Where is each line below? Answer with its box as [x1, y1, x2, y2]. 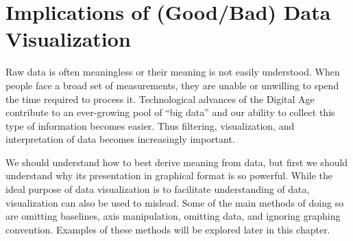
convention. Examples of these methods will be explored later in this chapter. [5, 222, 330, 236]
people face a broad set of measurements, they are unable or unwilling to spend [5, 78, 339, 92]
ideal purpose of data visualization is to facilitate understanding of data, [5, 182, 310, 196]
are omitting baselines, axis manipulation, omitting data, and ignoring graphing [5, 209, 341, 223]
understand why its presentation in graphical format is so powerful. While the [5, 168, 333, 183]
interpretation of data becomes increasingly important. [5, 132, 235, 146]
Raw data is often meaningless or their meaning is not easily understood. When [5, 65, 340, 79]
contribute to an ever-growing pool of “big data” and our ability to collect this [5, 105, 335, 119]
